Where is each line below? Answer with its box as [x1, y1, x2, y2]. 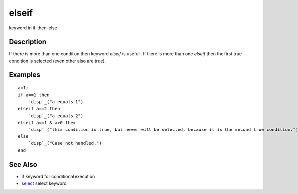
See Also [9, 160, 37, 169]
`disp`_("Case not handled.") [28, 140, 102, 146]
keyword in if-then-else [9, 25, 57, 31]
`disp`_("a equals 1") [28, 99, 84, 105]
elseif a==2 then [18, 106, 60, 112]
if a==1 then [18, 92, 50, 98]
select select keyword [21, 180, 67, 186]
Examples [9, 70, 41, 79]
